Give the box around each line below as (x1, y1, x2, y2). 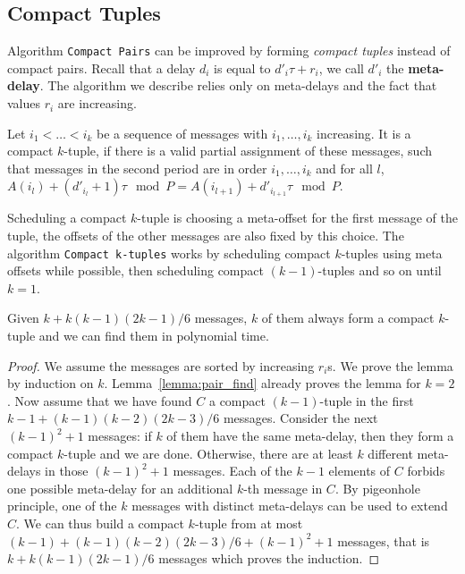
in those (45, 461, 89, 480)
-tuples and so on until (317, 261, 442, 280)
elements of (328, 461, 391, 480)
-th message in (243, 478, 323, 497)
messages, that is (337, 531, 430, 550)
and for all (316, 158, 373, 177)
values (7, 94, 41, 113)
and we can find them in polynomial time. (38, 326, 269, 345)
